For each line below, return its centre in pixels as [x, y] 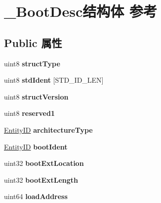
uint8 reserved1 [29, 113]
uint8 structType [32, 63]
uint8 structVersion [36, 96]
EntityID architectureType [48, 129]
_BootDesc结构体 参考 [81, 11]
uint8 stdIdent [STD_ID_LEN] [54, 80]
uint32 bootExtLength [41, 179]
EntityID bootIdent [36, 146]
